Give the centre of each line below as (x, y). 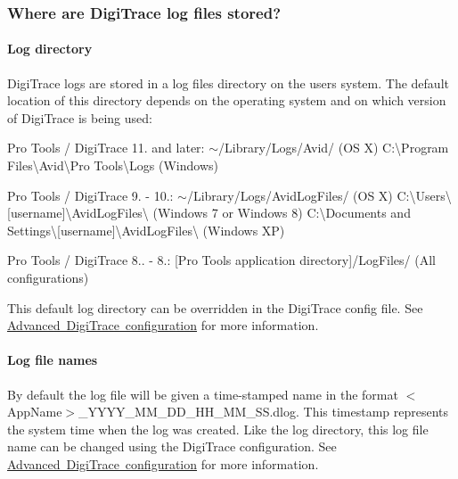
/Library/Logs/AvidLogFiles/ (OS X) (290, 195)
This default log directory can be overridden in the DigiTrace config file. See (215, 307)
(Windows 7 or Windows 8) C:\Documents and (282, 213)
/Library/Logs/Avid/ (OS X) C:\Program (333, 148)
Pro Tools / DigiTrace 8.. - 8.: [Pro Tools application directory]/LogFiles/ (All (221, 260)
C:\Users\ (424, 195)
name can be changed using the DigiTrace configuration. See (172, 446)
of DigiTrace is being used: (80, 117)
